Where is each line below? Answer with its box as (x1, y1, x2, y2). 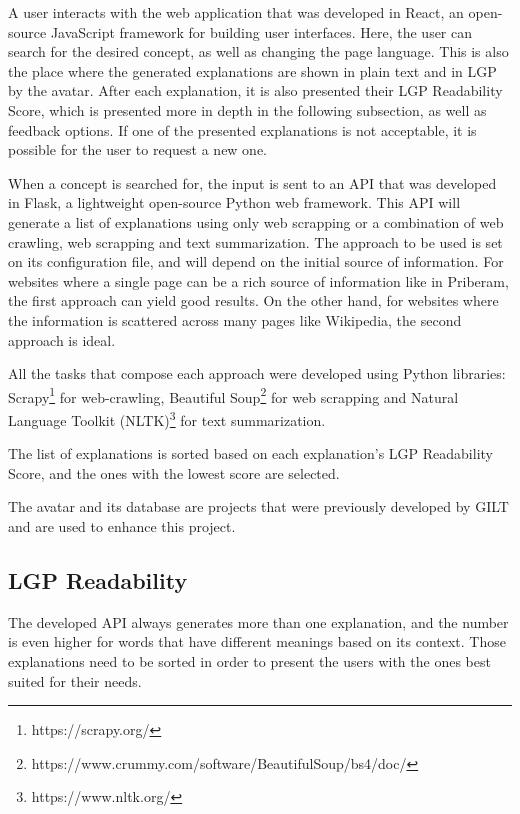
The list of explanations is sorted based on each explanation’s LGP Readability (8, 443, 493, 464)
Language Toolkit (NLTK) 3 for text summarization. (8, 406, 326, 430)
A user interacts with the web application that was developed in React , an (8, 2, 464, 22)
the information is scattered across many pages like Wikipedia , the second (8, 309, 462, 330)
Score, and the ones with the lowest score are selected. (8, 462, 340, 483)
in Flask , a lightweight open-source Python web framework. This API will (8, 192, 461, 213)
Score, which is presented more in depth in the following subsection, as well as (8, 99, 487, 120)
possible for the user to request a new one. (8, 139, 268, 160)
